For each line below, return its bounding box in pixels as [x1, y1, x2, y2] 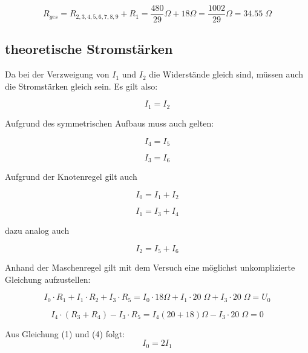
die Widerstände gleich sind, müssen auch [149, 68, 303, 81]
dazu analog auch [5, 223, 70, 236]
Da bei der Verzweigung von [5, 68, 110, 81]
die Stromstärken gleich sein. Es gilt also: [5, 79, 158, 92]
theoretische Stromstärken [5, 39, 173, 58]
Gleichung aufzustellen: [5, 272, 91, 285]
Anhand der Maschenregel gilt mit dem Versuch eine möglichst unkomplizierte [5, 260, 295, 273]
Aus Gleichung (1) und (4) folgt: [5, 327, 125, 340]
